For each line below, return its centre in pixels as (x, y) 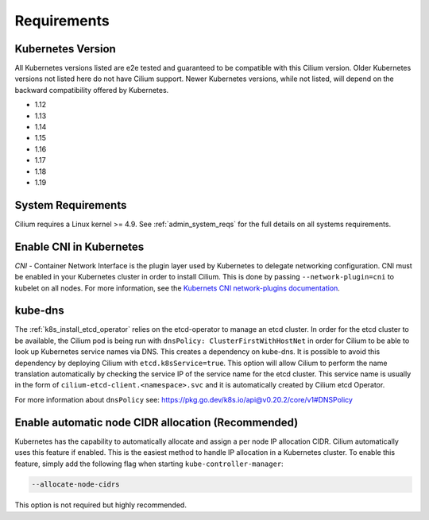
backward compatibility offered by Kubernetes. (92, 90)
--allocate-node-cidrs (75, 485)
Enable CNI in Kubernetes (79, 247)
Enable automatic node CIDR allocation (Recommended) (157, 422)
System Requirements (71, 205)
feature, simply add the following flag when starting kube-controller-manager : (149, 464)
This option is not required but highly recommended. (100, 505)
